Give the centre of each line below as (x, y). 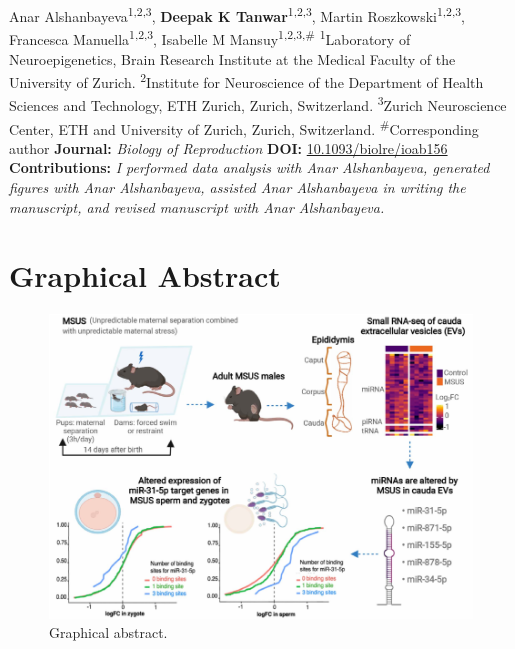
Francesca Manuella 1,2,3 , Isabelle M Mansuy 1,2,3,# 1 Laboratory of (210, 37)
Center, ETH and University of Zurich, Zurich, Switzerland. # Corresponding (244, 127)
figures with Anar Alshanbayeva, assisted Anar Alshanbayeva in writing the (237, 187)
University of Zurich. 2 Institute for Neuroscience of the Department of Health (246, 80)
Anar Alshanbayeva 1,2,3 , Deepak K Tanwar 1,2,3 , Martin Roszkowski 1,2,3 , (237, 14)
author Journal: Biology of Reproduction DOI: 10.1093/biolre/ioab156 (228, 147)
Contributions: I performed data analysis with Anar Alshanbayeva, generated (249, 167)
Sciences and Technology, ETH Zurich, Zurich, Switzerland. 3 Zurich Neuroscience (258, 103)
